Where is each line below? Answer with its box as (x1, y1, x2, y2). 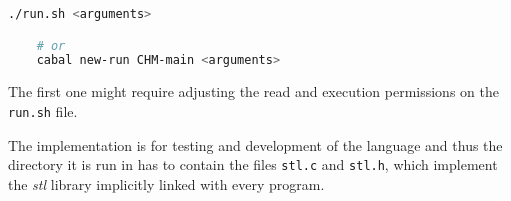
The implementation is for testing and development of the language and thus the (8, 134, 503, 155)
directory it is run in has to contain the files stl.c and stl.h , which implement (8, 154, 498, 175)
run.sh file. (8, 100, 78, 121)
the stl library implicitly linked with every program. (8, 173, 325, 194)
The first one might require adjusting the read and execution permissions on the (8, 81, 499, 102)
